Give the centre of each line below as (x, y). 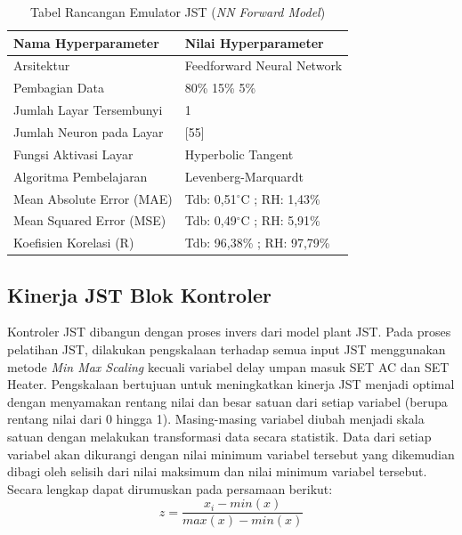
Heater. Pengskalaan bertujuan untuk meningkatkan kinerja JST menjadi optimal (231, 384)
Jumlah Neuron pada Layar (89, 131)
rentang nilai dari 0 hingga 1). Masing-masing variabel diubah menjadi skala (216, 419)
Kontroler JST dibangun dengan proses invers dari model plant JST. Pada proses (229, 332)
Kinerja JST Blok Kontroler (139, 294)
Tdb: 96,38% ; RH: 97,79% (257, 243)
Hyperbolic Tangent (239, 154)
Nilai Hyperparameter (254, 42)
